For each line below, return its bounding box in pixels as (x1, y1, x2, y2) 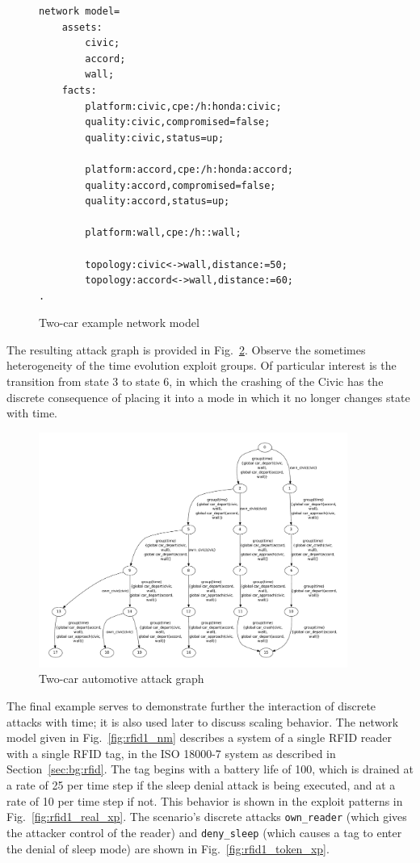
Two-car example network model (39, 314, 199, 331)
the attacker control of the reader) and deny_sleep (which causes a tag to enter (6, 823, 402, 840)
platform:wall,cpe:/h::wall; (85, 227, 241, 239)
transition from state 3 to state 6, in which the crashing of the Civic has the (6, 373, 384, 390)
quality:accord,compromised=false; (85, 179, 276, 191)
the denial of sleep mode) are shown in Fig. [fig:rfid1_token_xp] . (6, 840, 330, 857)
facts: (61, 84, 97, 96)
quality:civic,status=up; (85, 132, 225, 144)
